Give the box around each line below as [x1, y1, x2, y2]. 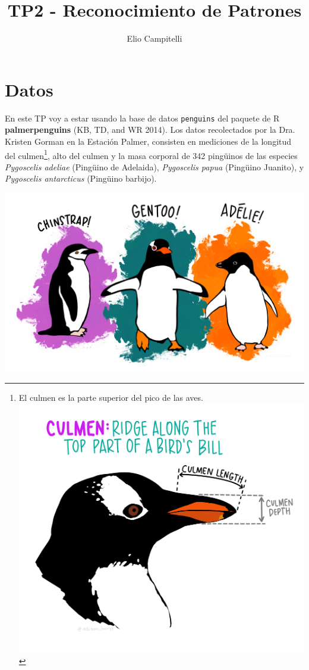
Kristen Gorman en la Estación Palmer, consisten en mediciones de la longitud [5, 135, 292, 147]
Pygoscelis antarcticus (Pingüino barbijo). [5, 172, 157, 185]
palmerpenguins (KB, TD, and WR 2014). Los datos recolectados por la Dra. [5, 123, 295, 136]
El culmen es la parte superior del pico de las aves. [18, 391, 203, 403]
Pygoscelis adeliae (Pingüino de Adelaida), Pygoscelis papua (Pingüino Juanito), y [5, 160, 304, 173]
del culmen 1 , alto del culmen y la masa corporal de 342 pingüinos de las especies [5, 147, 298, 161]
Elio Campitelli [127, 32, 182, 45]
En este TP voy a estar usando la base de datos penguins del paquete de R [5, 111, 280, 124]
